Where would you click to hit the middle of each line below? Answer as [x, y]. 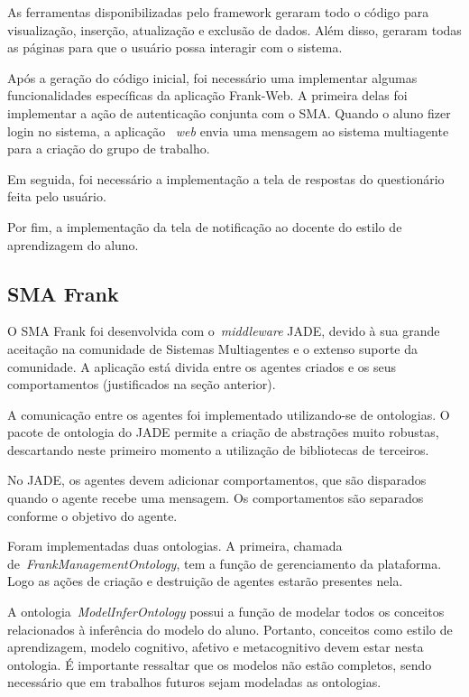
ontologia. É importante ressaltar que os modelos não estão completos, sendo [220, 664]
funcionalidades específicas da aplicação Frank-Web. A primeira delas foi [207, 95]
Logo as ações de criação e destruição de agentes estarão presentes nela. [205, 581]
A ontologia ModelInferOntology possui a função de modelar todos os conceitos [226, 612]
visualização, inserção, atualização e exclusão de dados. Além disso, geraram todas [234, 29]
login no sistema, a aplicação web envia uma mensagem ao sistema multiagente [228, 130]
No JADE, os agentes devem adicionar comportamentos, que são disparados [217, 480]
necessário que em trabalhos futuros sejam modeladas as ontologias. [194, 682]
